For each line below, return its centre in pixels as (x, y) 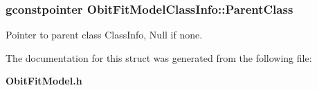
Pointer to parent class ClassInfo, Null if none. (104, 35)
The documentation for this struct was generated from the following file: (159, 57)
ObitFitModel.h (44, 81)
